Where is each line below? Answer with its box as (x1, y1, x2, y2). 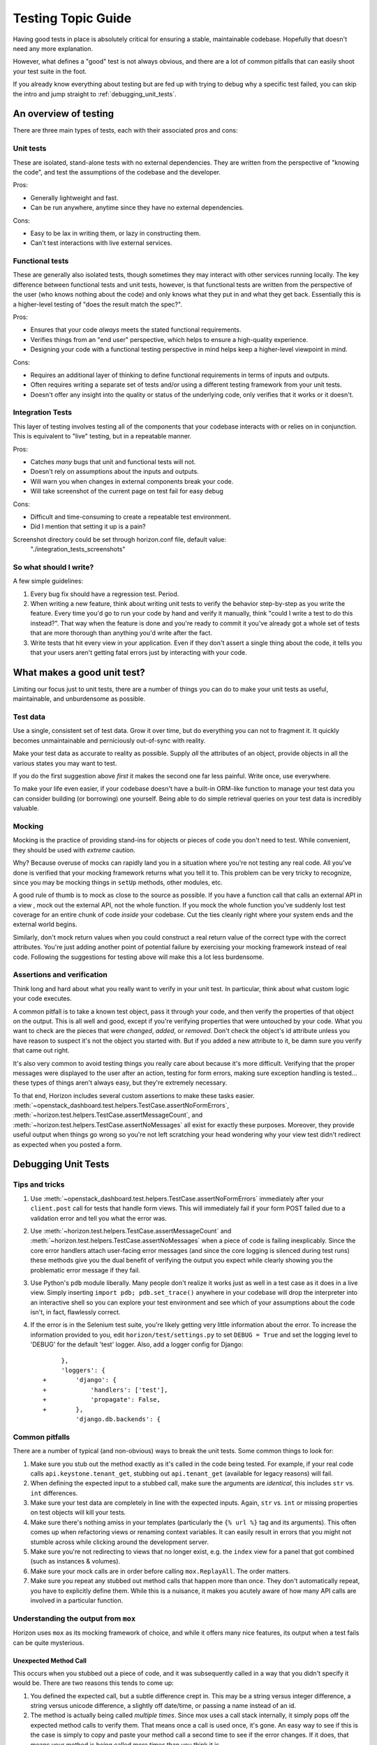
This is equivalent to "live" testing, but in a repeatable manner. (13, 432, 192, 440)
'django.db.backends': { (75, 1416, 161, 1423)
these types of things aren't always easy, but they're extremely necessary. (13, 1078, 228, 1087)
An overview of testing (13, 108, 114, 120)
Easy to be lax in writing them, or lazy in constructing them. (30, 229, 201, 237)
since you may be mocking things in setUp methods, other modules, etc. (13, 878, 223, 886)
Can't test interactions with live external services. (30, 239, 172, 247)
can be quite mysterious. (13, 1638, 84, 1647)
